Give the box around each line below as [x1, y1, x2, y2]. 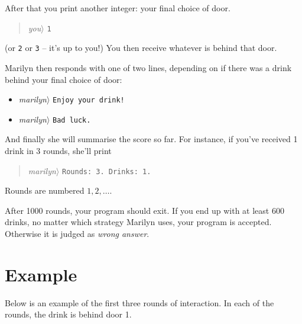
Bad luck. [53, 116, 91, 124]
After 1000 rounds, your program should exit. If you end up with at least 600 [5, 204, 284, 216]
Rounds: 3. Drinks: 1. [62, 167, 151, 176]
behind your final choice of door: [5, 73, 122, 85]
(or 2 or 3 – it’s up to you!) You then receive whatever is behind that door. [5, 41, 277, 54]
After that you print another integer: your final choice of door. [5, 2, 230, 14]
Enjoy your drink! [53, 96, 125, 105]
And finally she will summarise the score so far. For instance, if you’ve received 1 [5, 133, 298, 145]
